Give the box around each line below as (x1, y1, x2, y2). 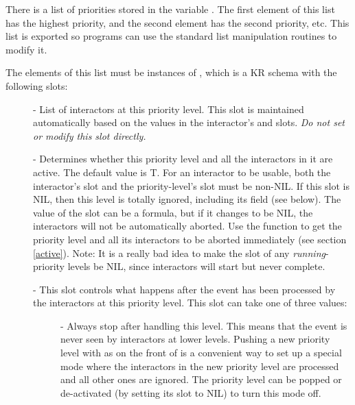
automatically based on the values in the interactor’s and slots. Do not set (33, 115, 345, 130)
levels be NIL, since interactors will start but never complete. (67, 259, 325, 273)
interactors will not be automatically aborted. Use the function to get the (33, 219, 342, 233)
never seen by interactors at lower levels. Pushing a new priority (60, 332, 330, 346)
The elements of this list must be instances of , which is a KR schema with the (5, 65, 337, 79)
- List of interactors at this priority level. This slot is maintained (33, 101, 304, 116)
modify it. (5, 42, 47, 56)
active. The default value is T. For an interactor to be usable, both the (33, 164, 331, 179)
